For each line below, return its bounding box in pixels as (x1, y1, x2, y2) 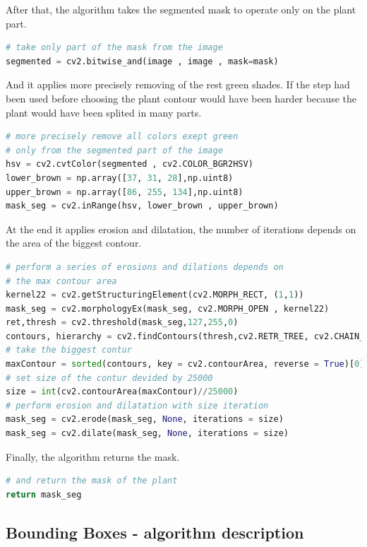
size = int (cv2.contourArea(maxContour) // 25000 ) (6, 387, 239, 397)
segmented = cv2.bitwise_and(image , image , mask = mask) (6, 56, 279, 66)
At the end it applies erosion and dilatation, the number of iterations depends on (6, 221, 356, 236)
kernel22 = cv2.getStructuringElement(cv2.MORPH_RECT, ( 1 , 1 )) (6, 290, 304, 300)
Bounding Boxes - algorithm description (6, 521, 304, 543)
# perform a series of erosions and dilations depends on (6, 261, 284, 272)
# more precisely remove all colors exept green (6, 131, 239, 142)
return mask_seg (6, 489, 82, 500)
